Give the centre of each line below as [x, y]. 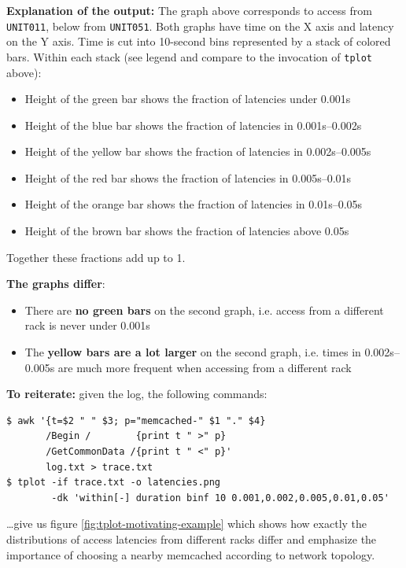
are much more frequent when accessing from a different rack [205, 367]
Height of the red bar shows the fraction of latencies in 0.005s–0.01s [188, 177]
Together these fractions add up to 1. [96, 257]
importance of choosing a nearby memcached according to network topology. [191, 554]
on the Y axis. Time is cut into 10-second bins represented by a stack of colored [199, 41]
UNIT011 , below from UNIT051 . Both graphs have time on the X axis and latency [200, 26]
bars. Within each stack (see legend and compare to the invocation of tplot [190, 56]
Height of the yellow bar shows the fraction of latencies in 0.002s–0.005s [198, 151]
